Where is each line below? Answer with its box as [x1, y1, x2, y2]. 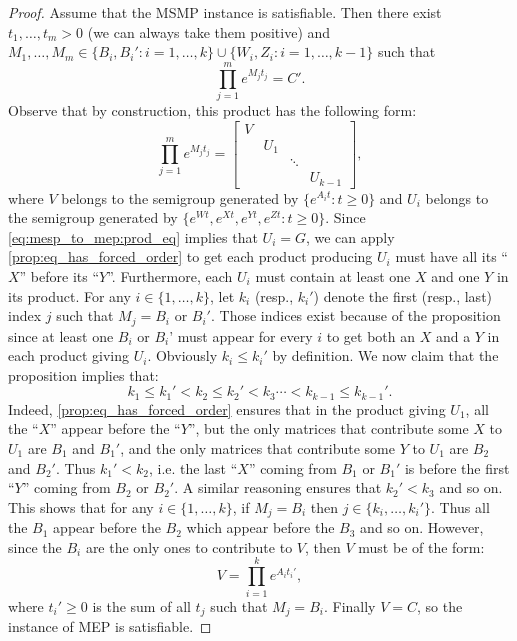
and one [431, 265, 480, 286]
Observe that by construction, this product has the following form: [8, 99, 417, 120]
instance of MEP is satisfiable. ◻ [8, 615, 212, 636]
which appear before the [186, 517, 335, 538]
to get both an [326, 325, 415, 346]
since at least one [8, 325, 114, 346]
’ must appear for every [169, 325, 313, 346]
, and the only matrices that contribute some [120, 437, 395, 458]
